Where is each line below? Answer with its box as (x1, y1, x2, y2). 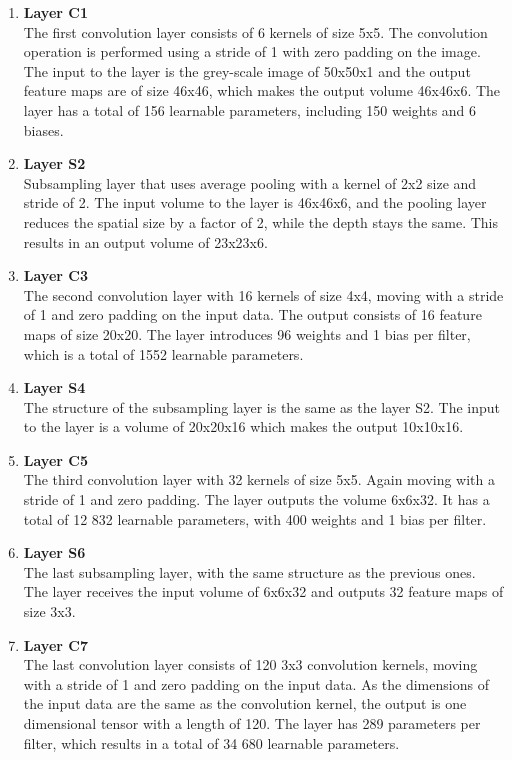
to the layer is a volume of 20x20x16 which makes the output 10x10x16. (23, 416, 464, 437)
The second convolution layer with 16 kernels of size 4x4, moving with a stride (23, 284, 504, 305)
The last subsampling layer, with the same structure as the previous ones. (23, 561, 476, 582)
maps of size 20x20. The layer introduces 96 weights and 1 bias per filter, (23, 323, 471, 344)
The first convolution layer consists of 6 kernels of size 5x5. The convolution (23, 21, 488, 42)
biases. (23, 119, 64, 140)
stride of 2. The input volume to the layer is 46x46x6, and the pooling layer (23, 192, 487, 213)
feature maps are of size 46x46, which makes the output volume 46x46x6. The (23, 80, 501, 101)
